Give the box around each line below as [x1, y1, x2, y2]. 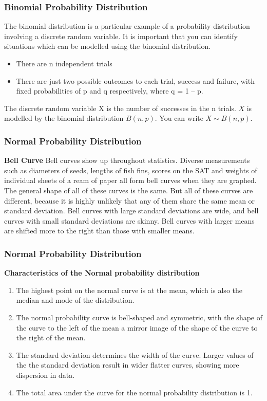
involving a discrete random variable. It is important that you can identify [4, 30, 238, 41]
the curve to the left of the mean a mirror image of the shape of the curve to [16, 322, 258, 333]
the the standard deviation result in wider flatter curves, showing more [16, 359, 239, 370]
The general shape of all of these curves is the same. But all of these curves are [4, 185, 253, 195]
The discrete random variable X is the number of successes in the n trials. [4, 102, 236, 113]
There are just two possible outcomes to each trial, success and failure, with [16, 75, 255, 86]
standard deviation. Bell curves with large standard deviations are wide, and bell [4, 205, 259, 216]
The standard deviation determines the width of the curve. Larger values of [16, 349, 254, 360]
